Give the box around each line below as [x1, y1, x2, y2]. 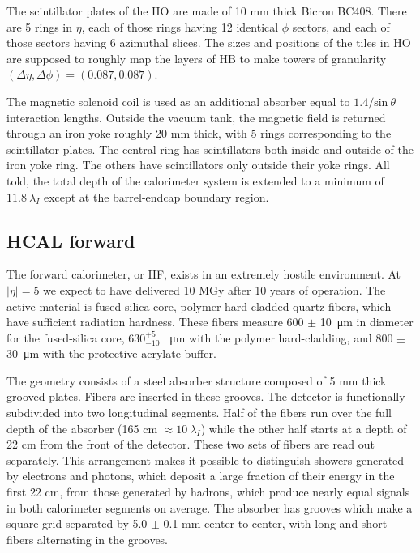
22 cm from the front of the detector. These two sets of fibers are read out [6, 436, 375, 453]
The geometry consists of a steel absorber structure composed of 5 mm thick [6, 372, 387, 389]
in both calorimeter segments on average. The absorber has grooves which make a [6, 499, 413, 516]
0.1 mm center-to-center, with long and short [163, 515, 388, 532]
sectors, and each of [292, 18, 390, 35]
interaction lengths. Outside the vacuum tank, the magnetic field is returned [6, 108, 386, 125]
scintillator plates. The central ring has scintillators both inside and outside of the [6, 140, 414, 157]
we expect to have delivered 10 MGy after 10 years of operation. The [43, 281, 386, 298]
